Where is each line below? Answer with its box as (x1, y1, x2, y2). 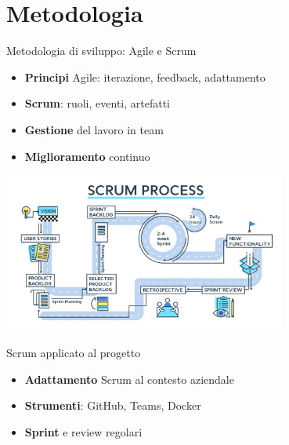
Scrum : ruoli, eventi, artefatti (24, 95, 171, 111)
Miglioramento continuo (24, 148, 150, 164)
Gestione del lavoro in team (24, 121, 164, 137)
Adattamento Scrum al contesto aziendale (24, 370, 234, 387)
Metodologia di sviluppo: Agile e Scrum (6, 42, 197, 59)
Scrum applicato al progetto (6, 345, 141, 361)
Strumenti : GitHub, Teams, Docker (24, 397, 201, 414)
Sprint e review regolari (24, 423, 143, 440)
